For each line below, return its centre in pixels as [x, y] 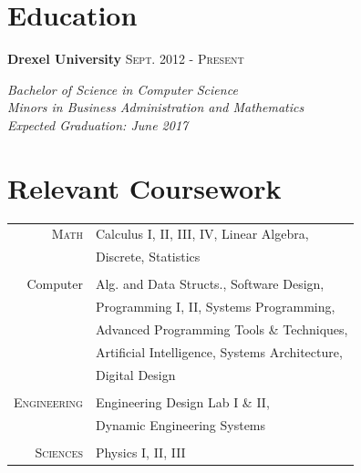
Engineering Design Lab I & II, [182, 401]
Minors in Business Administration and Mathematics [156, 107]
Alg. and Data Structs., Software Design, [210, 284]
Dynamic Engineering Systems [180, 424]
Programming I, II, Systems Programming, [215, 307]
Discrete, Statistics [148, 257]
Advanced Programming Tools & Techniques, [222, 329]
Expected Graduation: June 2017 [98, 124]
